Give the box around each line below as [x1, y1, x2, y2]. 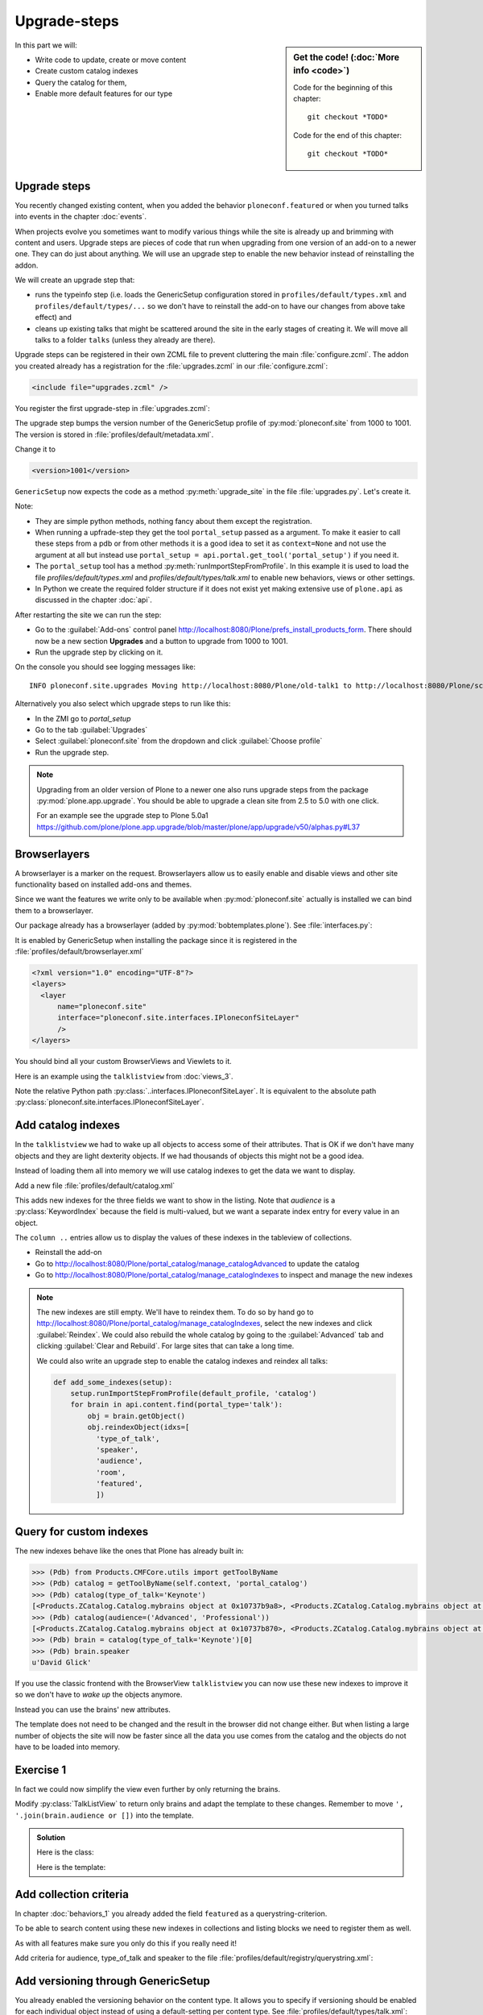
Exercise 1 [14, 1763, 67, 1776]
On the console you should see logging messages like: [14, 662, 196, 672]
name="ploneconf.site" [57, 1002, 147, 1012]
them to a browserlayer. [14, 905, 94, 915]
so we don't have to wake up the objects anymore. [14, 1689, 183, 1700]
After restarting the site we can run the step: [14, 609, 162, 620]
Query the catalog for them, [35, 77, 127, 87]
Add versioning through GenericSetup [14, 1974, 211, 1988]
